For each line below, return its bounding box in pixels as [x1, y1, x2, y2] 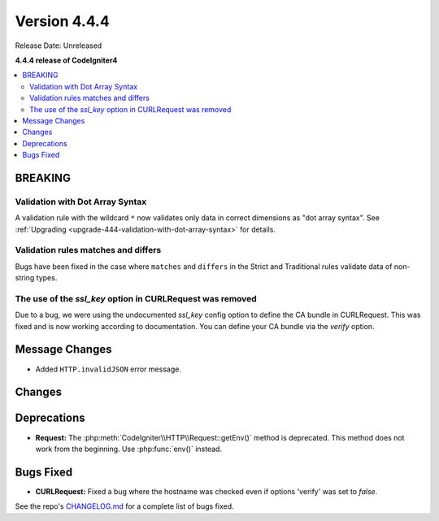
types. [36, 273, 58, 283]
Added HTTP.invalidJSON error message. [35, 364, 182, 374]
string [15, 273, 35, 283]
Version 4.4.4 [15, 12, 110, 30]
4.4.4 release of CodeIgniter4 [15, 55, 118, 65]
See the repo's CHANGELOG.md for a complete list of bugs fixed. [15, 501, 235, 511]
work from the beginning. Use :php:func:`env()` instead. [35, 444, 223, 454]
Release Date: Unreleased [15, 41, 102, 50]
